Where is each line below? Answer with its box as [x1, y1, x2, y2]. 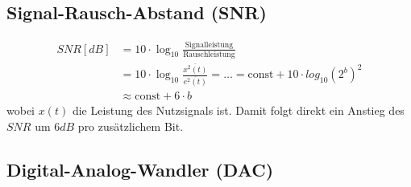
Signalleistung [185, 41, 234, 50]
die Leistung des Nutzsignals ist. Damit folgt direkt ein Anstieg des [72, 102, 405, 119]
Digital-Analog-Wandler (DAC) [6, 157, 274, 181]
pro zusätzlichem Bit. [77, 117, 184, 134]
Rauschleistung [183, 50, 235, 59]
